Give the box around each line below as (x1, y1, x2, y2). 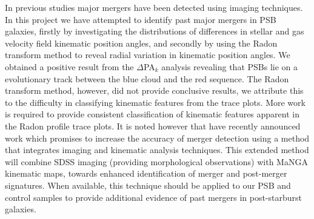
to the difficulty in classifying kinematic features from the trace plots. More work (5, 96, 306, 108)
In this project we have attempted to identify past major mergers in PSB (5, 13, 276, 25)
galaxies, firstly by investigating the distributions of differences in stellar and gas (5, 25, 304, 38)
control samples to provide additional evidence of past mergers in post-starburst (5, 191, 302, 203)
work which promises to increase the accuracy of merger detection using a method (5, 131, 310, 144)
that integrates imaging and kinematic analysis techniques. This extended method (5, 143, 309, 156)
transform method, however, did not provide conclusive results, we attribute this (5, 84, 304, 97)
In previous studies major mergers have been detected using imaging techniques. (5, 1, 303, 13)
